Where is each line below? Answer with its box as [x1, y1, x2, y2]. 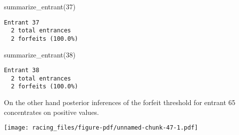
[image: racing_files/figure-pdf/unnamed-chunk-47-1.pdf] [4, 124, 198, 132]
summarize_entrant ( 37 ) [4, 1, 76, 11]
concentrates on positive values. [4, 107, 99, 117]
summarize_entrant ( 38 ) [4, 49, 76, 59]
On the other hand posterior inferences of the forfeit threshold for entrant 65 [4, 97, 236, 108]
